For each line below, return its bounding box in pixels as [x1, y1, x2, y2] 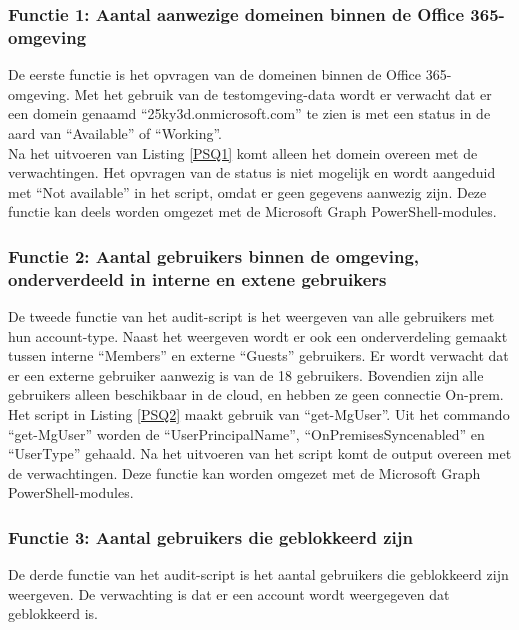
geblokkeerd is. [8, 603, 98, 624]
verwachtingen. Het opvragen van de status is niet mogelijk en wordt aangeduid [8, 162, 496, 183]
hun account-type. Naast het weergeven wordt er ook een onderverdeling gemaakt [8, 325, 508, 346]
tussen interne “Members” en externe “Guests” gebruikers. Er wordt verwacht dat [8, 345, 509, 366]
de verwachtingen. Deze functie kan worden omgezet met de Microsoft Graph [8, 462, 481, 483]
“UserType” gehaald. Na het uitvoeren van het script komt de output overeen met [8, 443, 512, 464]
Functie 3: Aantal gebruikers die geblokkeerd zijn [8, 524, 413, 549]
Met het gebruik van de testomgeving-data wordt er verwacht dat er [74, 83, 492, 104]
